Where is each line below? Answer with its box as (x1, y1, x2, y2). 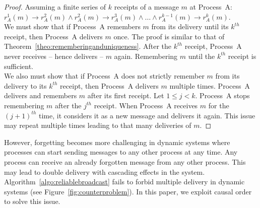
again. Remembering (114, 50, 178, 61)
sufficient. (4, 60, 34, 71)
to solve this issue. (4, 196, 60, 206)
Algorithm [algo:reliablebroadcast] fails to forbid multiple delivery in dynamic (4, 176, 245, 187)
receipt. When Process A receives (94, 100, 198, 110)
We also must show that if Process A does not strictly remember (4, 71, 205, 81)
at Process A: (189, 2, 232, 12)
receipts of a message (114, 2, 179, 12)
